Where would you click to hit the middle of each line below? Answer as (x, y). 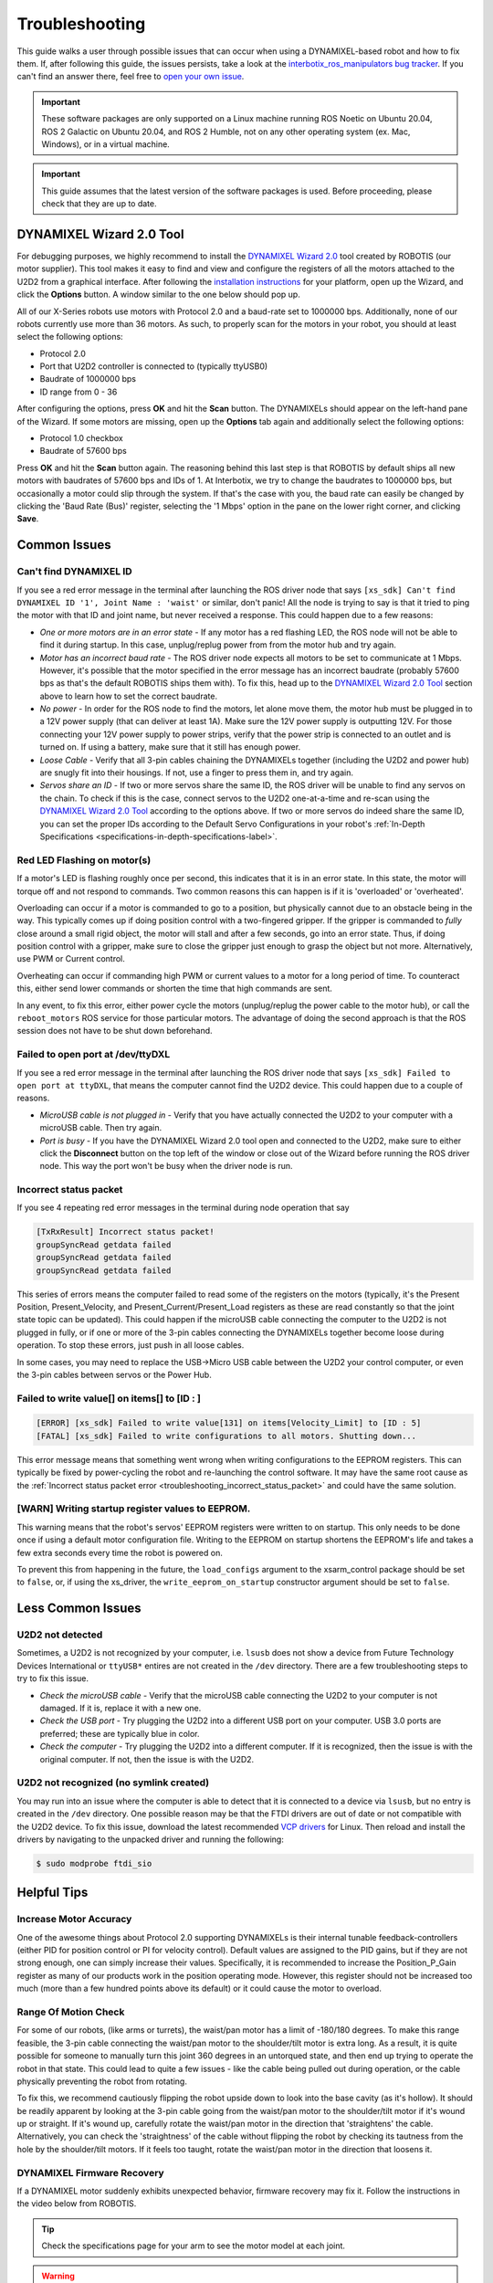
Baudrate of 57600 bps (83, 451)
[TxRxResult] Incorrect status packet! (125, 1232)
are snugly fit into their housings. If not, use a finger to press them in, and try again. (196, 773)
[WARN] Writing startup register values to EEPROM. (134, 1509)
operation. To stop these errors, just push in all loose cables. (131, 1345)
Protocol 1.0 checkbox (81, 438)
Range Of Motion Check (71, 2012)
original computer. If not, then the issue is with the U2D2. (147, 1759)
